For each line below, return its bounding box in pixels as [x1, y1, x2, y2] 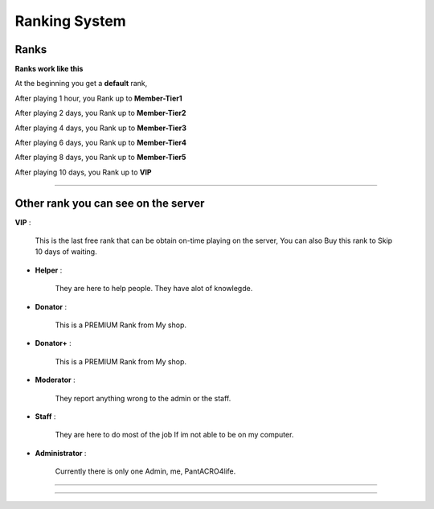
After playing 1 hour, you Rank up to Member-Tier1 [14, 93, 182, 103]
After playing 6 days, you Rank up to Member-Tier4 [14, 138, 187, 148]
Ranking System [14, 12, 126, 30]
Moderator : [35, 375, 76, 385]
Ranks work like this [14, 64, 84, 74]
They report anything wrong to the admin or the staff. [55, 393, 231, 403]
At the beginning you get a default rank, [14, 79, 148, 88]
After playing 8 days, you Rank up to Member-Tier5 [14, 153, 186, 162]
